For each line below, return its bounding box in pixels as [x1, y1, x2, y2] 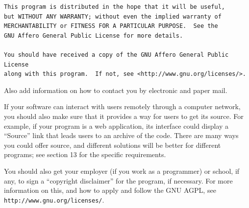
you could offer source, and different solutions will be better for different [4, 139, 221, 150]
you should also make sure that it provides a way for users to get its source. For [4, 111, 244, 121]
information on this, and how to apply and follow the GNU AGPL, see [4, 185, 216, 195]
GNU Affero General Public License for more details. [4, 32, 183, 39]
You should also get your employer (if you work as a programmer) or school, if [4, 165, 240, 176]
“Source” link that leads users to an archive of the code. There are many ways [4, 130, 239, 140]
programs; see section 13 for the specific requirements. [4, 149, 166, 160]
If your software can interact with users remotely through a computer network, [4, 101, 241, 112]
